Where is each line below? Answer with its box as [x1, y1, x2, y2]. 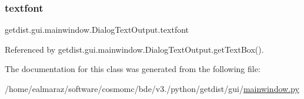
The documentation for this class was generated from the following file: [5, 63, 260, 75]
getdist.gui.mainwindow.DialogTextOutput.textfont [5, 23, 189, 36]
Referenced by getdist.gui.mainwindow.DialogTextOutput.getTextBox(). [5, 43, 264, 55]
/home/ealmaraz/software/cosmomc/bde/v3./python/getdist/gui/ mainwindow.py [5, 83, 299, 94]
